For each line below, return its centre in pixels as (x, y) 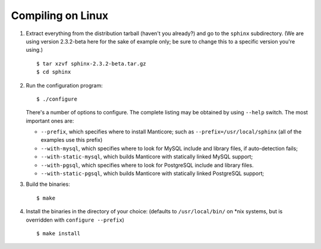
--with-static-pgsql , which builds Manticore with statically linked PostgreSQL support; (152, 173)
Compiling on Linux (60, 15)
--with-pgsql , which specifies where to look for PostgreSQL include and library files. (147, 165)
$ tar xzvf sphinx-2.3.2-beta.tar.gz (92, 63)
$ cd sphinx (54, 72)
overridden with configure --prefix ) (75, 220)
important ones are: (50, 121)
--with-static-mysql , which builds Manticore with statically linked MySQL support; (147, 157)
